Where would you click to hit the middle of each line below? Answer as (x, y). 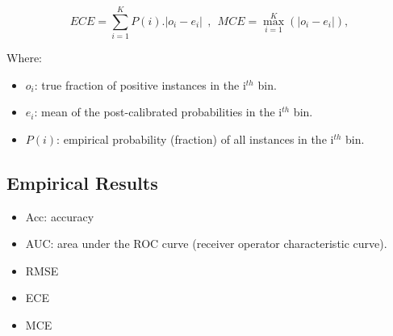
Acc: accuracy (60, 216)
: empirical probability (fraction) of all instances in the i (195, 139)
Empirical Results (82, 182)
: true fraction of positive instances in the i (140, 84)
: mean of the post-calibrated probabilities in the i (158, 112)
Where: (24, 58)
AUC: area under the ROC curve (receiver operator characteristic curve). (206, 244)
